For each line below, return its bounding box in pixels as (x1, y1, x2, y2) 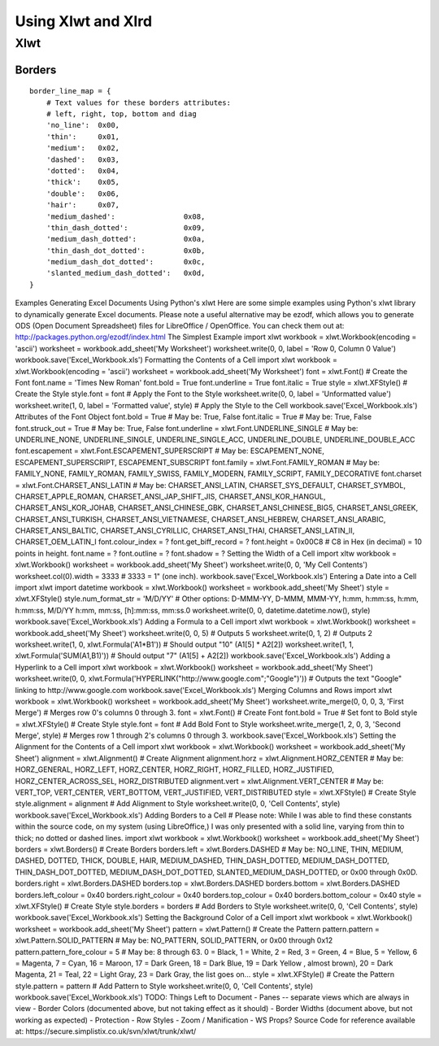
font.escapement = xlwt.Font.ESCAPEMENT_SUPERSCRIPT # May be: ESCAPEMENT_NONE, (15, 446, 325, 455)
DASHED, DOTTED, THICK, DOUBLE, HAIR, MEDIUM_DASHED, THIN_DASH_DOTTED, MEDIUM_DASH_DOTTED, (15, 856, 389, 865)
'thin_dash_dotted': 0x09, (46, 223, 206, 232)
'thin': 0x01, (46, 132, 120, 142)
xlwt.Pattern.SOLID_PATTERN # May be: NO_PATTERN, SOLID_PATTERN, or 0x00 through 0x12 (15, 935, 333, 945)
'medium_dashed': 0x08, (46, 211, 206, 221)
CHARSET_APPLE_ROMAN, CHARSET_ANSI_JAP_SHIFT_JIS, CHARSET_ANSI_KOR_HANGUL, (15, 491, 326, 501)
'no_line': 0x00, (46, 120, 120, 130)
